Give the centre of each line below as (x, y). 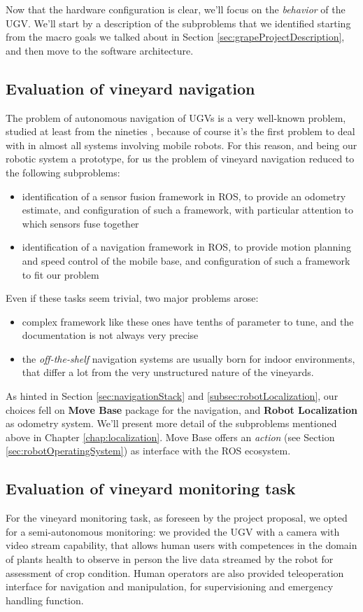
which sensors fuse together (80, 223)
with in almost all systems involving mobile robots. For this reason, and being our (181, 145)
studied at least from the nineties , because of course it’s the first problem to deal (180, 131)
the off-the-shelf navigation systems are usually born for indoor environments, (188, 358)
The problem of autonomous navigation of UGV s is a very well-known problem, (176, 117)
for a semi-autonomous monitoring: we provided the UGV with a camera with (173, 531)
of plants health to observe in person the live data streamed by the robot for (170, 559)
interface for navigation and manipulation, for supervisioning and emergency (170, 586)
